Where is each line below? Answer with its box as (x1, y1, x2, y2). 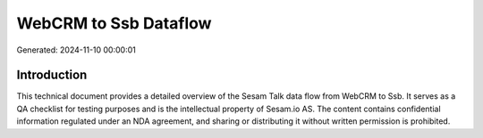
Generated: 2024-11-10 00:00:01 (16, 45, 136, 55)
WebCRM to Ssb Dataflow (16, 13, 212, 33)
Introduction (16, 68, 88, 83)
